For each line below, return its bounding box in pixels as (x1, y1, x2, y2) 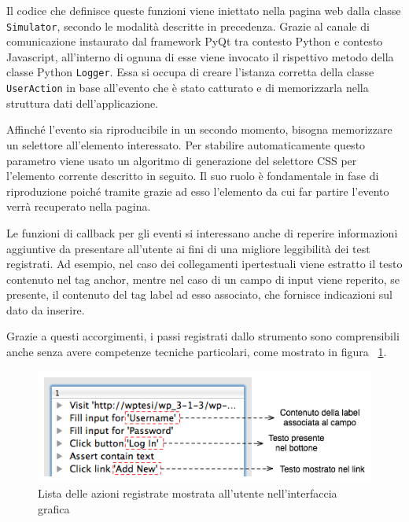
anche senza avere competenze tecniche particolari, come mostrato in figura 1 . (6, 344, 387, 360)
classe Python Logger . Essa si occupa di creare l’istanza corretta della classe (6, 64, 374, 80)
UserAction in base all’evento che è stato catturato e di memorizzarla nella (6, 79, 369, 96)
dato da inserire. (6, 301, 85, 318)
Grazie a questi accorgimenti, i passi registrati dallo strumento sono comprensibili (6, 328, 400, 344)
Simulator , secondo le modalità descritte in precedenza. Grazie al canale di (6, 17, 370, 34)
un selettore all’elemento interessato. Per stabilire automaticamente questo (6, 136, 366, 153)
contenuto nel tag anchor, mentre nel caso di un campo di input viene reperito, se (6, 270, 400, 287)
